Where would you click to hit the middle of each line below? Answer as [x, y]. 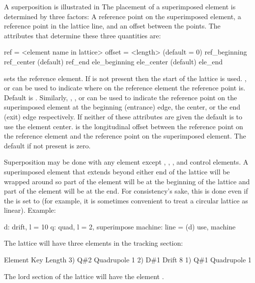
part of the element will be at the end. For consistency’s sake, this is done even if [126, 191]
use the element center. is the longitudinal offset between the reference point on [124, 126]
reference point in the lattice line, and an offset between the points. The [112, 26]
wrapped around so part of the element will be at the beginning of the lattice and [127, 181]
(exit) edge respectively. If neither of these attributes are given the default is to [123, 116]
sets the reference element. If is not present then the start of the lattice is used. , [125, 78]
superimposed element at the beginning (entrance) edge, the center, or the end [122, 107]
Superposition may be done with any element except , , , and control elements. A [126, 162]
